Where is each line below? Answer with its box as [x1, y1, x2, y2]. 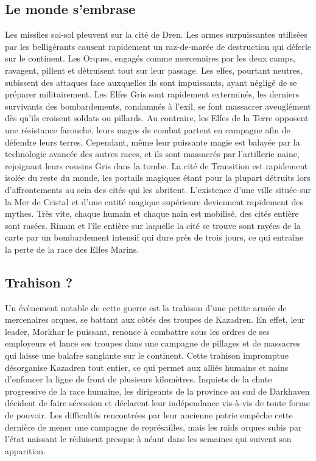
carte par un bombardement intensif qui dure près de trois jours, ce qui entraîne [5, 231, 304, 244]
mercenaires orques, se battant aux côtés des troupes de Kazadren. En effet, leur [5, 313, 305, 326]
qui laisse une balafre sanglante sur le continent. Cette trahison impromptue [5, 349, 289, 362]
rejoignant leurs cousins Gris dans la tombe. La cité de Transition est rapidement [5, 159, 308, 172]
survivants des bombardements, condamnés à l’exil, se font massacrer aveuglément [5, 99, 311, 112]
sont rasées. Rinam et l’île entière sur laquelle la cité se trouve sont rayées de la [5, 219, 301, 231]
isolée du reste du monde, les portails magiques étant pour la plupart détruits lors [5, 171, 311, 184]
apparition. [5, 444, 46, 457]
